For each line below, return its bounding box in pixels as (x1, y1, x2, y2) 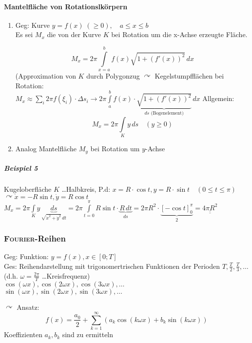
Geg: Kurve (15, 20, 50, 30)
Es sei (15, 29, 33, 40)
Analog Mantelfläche (15, 143, 77, 154)
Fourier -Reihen (4, 232, 66, 244)
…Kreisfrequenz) (42, 270, 90, 281)
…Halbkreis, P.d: (61, 184, 111, 194)
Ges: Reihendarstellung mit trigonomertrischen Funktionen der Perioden (4, 261, 220, 271)
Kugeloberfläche (4, 184, 52, 194)
